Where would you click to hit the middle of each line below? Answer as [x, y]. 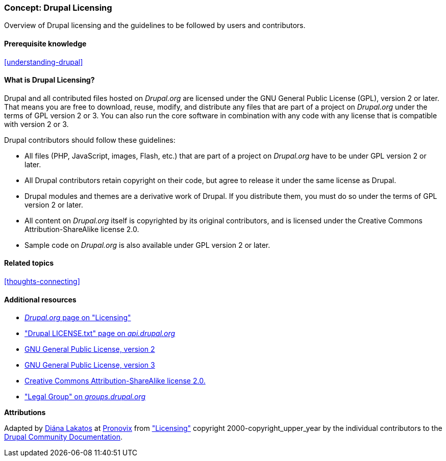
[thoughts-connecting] [42, 281]
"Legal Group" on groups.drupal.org [85, 397]
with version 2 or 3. [36, 124]
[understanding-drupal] [44, 62]
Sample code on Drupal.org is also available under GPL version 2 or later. [147, 245]
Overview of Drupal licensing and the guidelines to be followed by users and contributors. [155, 25]
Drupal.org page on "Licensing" [78, 318]
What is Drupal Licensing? [49, 80]
